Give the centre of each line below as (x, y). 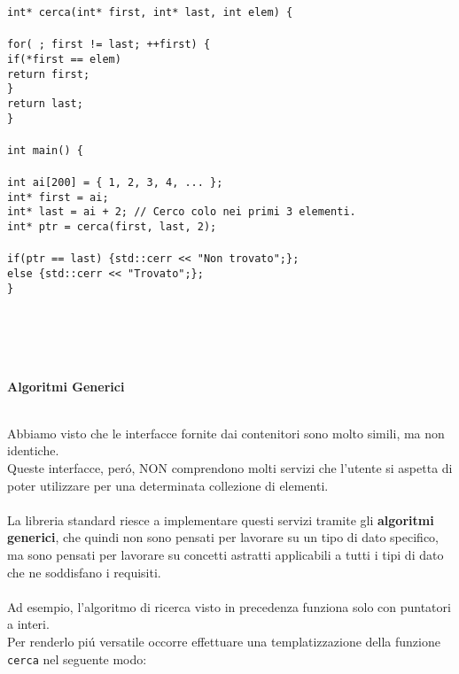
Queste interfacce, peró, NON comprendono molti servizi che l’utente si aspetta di (230, 467)
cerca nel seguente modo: (77, 659)
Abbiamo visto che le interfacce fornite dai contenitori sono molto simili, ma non (226, 433)
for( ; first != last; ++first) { (109, 45)
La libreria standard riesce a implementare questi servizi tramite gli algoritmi (221, 519)
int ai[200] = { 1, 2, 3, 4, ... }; (115, 183)
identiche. (33, 450)
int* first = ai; (58, 197)
